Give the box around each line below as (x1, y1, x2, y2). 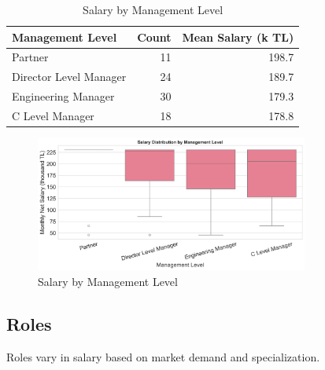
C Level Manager (12, 107, 94, 123)
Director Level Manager (12, 68, 127, 85)
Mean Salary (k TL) (182, 28, 294, 45)
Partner (12, 49, 49, 65)
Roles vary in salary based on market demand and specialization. (6, 348, 320, 365)
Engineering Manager (12, 88, 115, 104)
